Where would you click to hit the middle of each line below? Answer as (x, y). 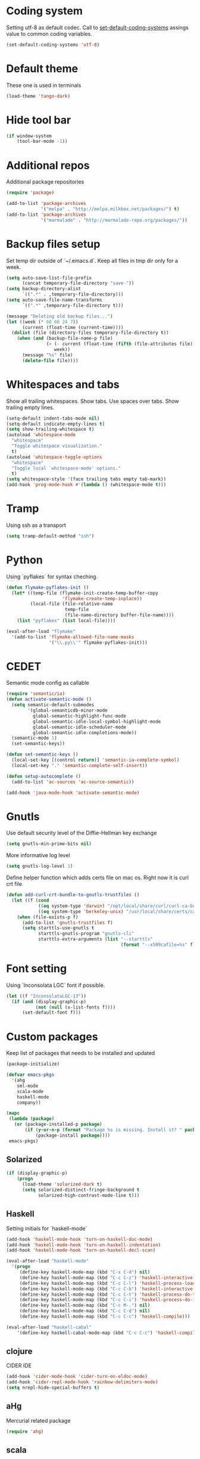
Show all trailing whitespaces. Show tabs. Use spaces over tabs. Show (93, 401)
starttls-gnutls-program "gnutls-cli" (86, 934)
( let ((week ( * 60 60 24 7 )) (42, 322)
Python (24, 560)
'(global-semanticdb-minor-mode (68, 710)
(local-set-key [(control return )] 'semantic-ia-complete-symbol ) (96, 760)
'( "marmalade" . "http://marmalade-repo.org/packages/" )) (114, 220)
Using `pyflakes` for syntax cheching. (52, 576)
